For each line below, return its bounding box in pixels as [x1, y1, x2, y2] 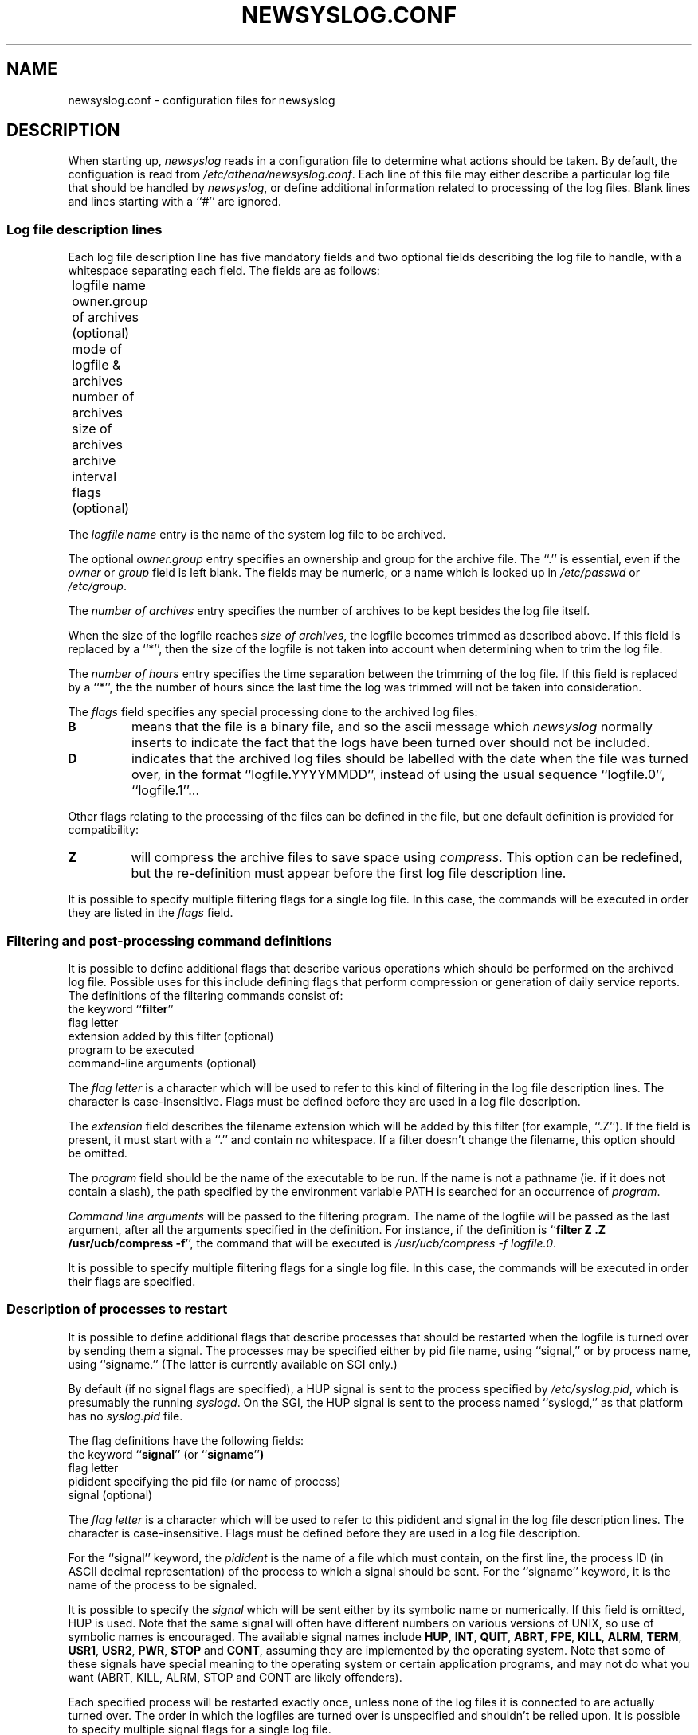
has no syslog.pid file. [68, 1408, 183, 1423]
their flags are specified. [68, 1274, 196, 1288]
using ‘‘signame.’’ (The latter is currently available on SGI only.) [68, 1357, 398, 1371]
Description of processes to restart [6, 1301, 228, 1318]
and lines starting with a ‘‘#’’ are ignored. [68, 194, 282, 209]
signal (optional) [68, 1487, 153, 1502]
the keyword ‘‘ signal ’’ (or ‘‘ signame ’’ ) [68, 1447, 265, 1461]
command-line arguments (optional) [68, 1055, 257, 1070]
